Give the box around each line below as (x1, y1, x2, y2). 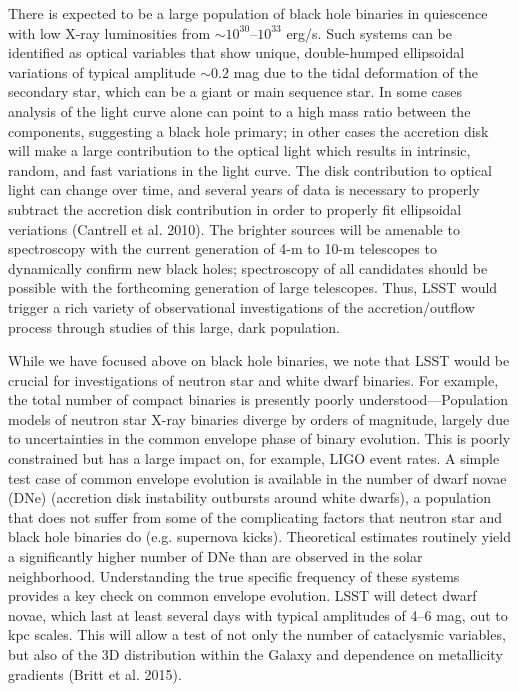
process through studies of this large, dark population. (8, 316, 340, 337)
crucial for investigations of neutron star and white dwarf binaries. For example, (8, 369, 499, 390)
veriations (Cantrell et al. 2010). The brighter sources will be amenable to (8, 218, 460, 239)
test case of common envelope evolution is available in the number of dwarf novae (8, 467, 507, 488)
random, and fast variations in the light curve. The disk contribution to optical (8, 159, 492, 180)
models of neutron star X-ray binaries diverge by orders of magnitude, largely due (8, 408, 510, 429)
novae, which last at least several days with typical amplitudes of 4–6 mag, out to (8, 604, 508, 625)
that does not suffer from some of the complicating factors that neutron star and (8, 506, 503, 527)
